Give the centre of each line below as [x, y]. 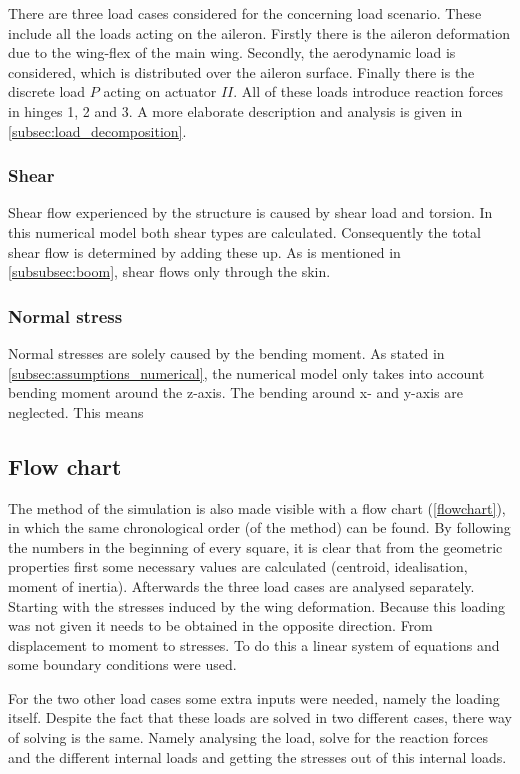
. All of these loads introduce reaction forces [368, 91]
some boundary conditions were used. [122, 664]
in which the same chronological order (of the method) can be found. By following [259, 527]
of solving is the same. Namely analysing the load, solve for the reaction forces [248, 737]
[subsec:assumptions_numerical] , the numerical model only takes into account [246, 372]
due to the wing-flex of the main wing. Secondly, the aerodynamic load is [232, 52]
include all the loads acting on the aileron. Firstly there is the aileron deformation [259, 32]
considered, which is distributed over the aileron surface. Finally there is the [241, 71]
